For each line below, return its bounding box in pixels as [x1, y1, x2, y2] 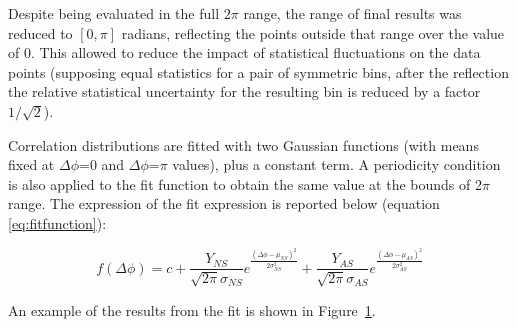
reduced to [8, 22, 73, 43]
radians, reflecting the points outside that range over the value [121, 22, 505, 43]
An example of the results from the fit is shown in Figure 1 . [8, 299, 376, 320]
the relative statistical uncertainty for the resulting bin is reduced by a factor [8, 81, 481, 102]
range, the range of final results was [243, 3, 462, 23]
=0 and [78, 154, 125, 175]
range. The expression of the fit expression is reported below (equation [8, 193, 440, 214]
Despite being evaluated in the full [8, 3, 220, 23]
